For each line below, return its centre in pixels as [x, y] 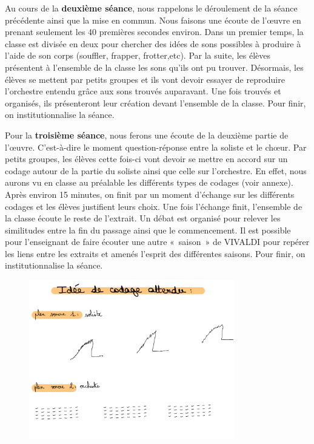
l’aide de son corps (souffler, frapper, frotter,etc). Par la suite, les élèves [138, 55]
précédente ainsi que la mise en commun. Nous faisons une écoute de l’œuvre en [153, 20]
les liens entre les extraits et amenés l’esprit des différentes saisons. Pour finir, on [155, 253]
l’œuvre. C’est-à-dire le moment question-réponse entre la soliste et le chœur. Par [156, 147]
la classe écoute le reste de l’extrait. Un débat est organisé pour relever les [143, 218]
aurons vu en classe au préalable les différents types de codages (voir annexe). [149, 182]
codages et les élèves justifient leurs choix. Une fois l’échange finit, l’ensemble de [154, 206]
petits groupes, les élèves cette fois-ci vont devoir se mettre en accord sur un [146, 159]
